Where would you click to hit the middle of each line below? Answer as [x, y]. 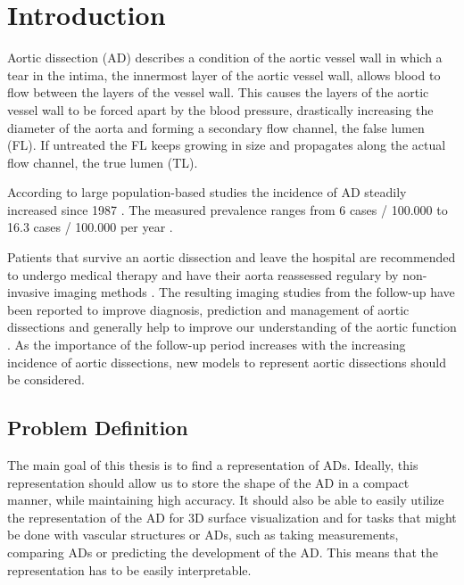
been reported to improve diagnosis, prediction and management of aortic [208, 309]
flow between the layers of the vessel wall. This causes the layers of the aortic [218, 92]
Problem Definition [98, 428]
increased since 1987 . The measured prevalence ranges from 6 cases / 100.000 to [228, 209]
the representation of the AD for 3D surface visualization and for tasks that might [232, 517]
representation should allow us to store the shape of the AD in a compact [208, 482]
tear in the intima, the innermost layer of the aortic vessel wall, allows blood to [224, 74]
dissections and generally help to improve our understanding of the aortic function [232, 327]
